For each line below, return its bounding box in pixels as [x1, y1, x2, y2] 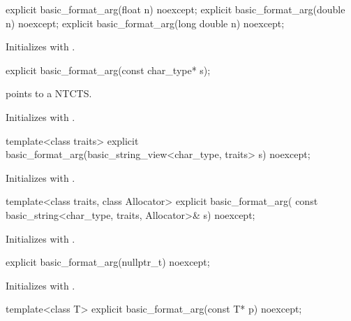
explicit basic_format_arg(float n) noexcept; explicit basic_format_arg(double [6, 2, 345, 16]
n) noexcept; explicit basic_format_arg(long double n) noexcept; [6, 15, 285, 30]
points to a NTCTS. [6, 86, 92, 101]
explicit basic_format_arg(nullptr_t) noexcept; [6, 255, 210, 269]
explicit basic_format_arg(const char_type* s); [6, 62, 211, 77]
